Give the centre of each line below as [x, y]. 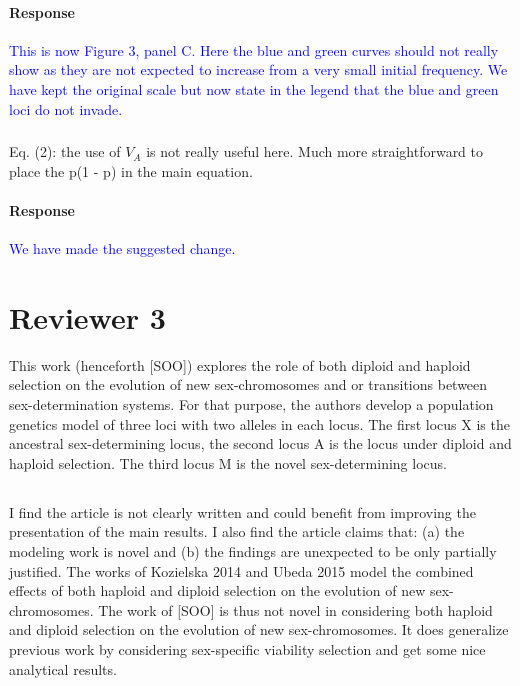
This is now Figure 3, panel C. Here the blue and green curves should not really [254, 49]
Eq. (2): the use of [65, 151]
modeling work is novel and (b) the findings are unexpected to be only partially [253, 550]
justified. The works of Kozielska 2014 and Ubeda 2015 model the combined [241, 570]
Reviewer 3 [87, 316]
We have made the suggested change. [122, 248]
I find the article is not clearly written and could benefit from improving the [242, 511]
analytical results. [63, 668]
